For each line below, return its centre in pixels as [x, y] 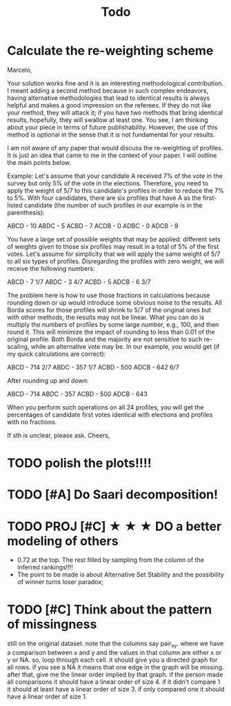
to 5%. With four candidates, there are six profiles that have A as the [104, 198]
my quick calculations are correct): [57, 354]
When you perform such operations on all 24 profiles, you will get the [106, 407]
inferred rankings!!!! [45, 567]
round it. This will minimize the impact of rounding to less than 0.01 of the [111, 332]
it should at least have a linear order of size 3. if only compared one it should [116, 689]
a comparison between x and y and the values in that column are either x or [114, 652]
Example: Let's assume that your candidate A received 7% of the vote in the [115, 176]
